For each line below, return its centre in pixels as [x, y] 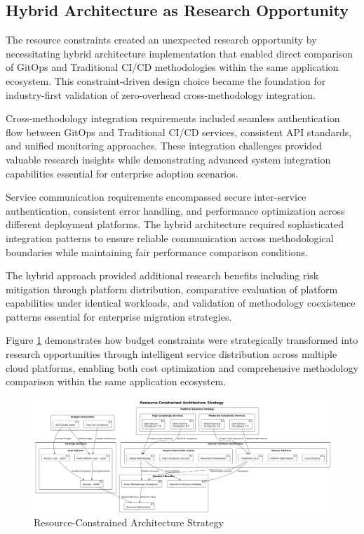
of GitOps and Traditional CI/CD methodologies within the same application [172, 67]
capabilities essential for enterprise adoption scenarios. [122, 173]
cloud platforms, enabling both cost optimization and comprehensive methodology [182, 367]
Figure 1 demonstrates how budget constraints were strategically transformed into [182, 340]
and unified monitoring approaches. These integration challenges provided [164, 146]
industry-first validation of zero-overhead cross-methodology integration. [161, 94]
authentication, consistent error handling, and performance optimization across [175, 210]
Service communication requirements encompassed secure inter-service [156, 197]
